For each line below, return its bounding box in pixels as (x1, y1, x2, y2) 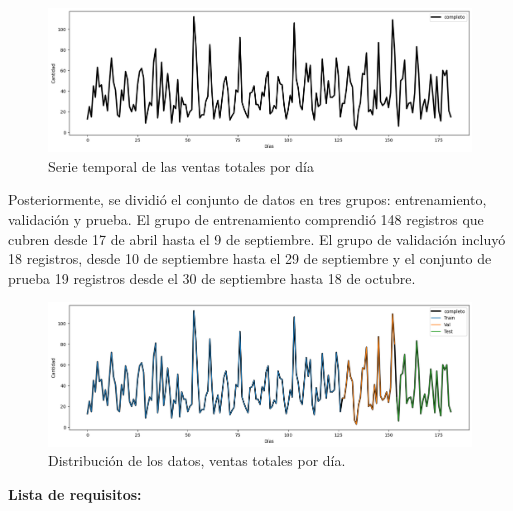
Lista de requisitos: (8, 483, 142, 504)
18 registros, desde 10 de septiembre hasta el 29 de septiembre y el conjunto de (8, 248, 492, 269)
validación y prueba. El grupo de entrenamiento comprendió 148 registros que (8, 209, 484, 230)
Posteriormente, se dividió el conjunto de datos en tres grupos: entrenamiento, (8, 189, 487, 210)
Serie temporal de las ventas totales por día (48, 155, 314, 176)
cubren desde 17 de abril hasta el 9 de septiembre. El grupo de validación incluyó (8, 228, 506, 249)
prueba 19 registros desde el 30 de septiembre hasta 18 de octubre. (8, 267, 416, 288)
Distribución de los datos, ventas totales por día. (48, 450, 346, 471)
